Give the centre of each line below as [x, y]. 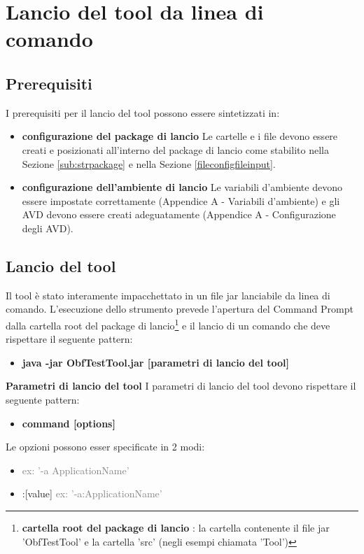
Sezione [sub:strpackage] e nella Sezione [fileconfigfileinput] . [149, 163]
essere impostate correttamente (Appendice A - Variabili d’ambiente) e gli [181, 200]
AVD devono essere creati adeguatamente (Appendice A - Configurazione [179, 214]
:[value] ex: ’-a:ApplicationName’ [92, 493]
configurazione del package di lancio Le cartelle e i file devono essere [180, 136]
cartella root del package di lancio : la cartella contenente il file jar [176, 527]
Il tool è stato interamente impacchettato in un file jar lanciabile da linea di [168, 295]
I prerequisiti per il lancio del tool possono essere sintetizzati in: [143, 112]
